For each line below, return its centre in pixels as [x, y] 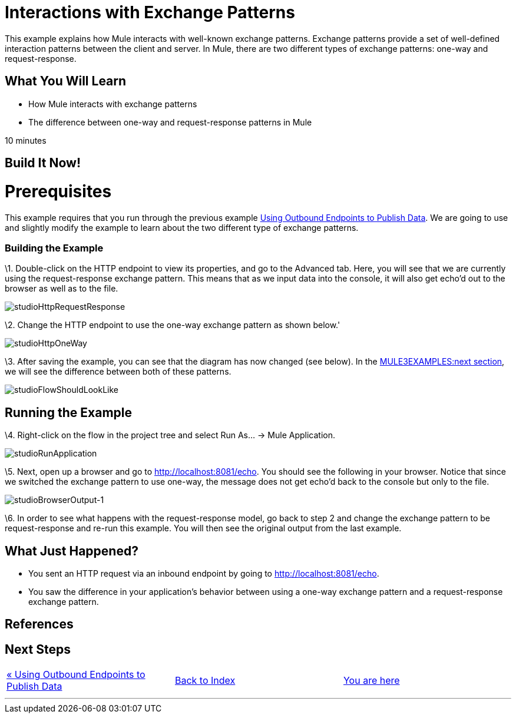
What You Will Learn [66, 81]
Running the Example [69, 412]
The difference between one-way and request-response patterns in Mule [170, 122]
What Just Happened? [72, 551]
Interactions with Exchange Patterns [150, 12]
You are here [371, 681]
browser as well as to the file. [62, 289]
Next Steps [38, 649]
